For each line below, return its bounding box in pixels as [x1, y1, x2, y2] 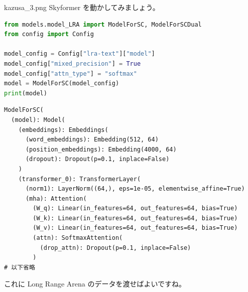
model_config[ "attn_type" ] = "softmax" [4, 70, 137, 77]
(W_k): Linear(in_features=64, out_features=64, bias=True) [33, 214, 238, 222]
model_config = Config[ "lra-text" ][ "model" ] [4, 50, 155, 58]
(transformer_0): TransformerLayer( [18, 175, 141, 183]
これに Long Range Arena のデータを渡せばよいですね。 [4, 278, 186, 289]
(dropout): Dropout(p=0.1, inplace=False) [25, 156, 170, 163]
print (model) [4, 89, 47, 97]
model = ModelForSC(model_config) [4, 80, 119, 87]
